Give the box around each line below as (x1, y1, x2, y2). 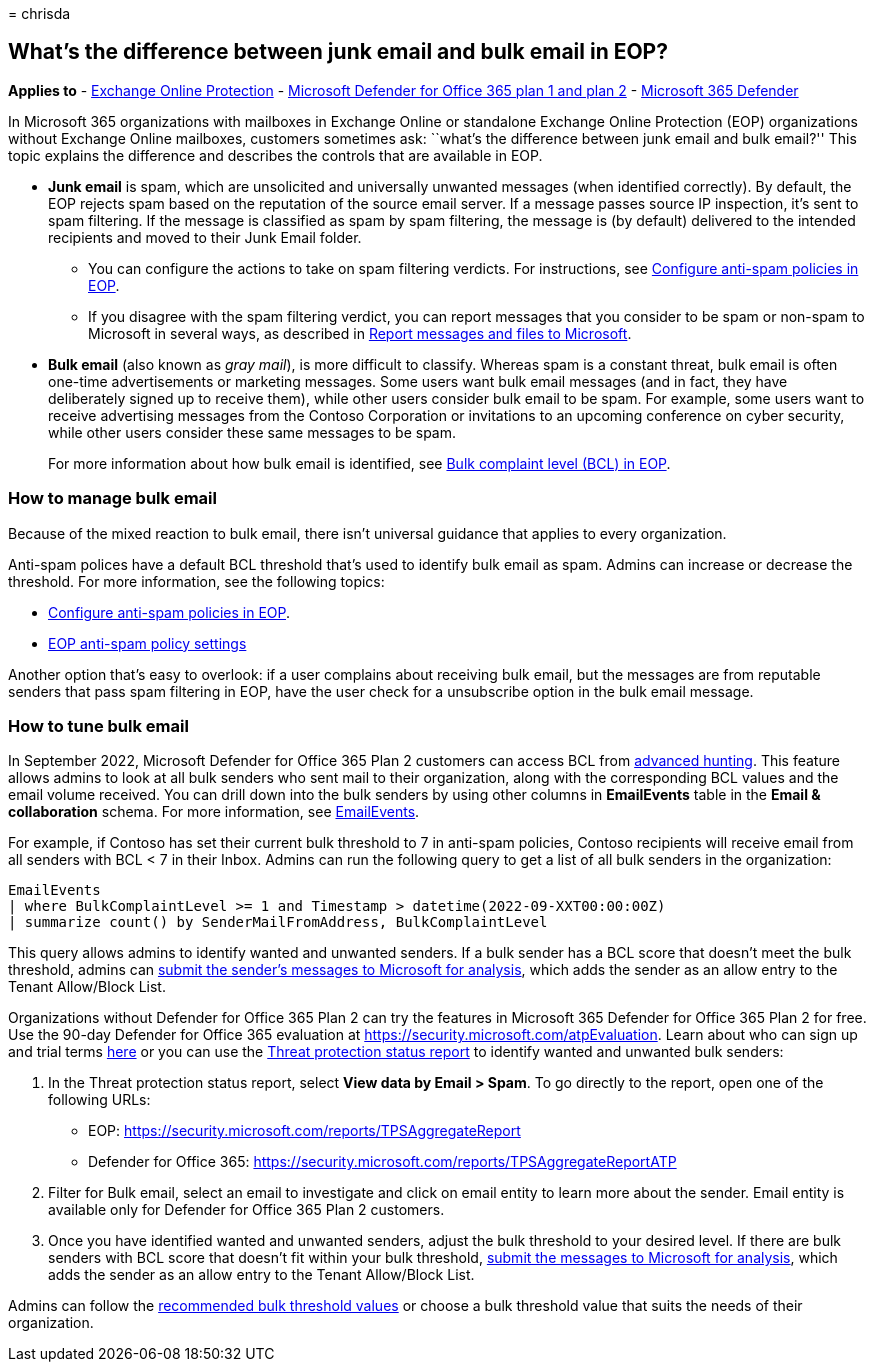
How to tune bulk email (8, 715, 189, 736)
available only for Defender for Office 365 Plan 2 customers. (48, 1201, 445, 1219)
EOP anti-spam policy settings (48, 634, 247, 652)
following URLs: (48, 1091, 151, 1109)
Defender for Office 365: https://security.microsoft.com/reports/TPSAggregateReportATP (88, 1153, 677, 1171)
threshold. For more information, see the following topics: (8, 572, 385, 590)
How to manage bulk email (8, 488, 217, 509)
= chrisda (8, 5, 71, 22)
